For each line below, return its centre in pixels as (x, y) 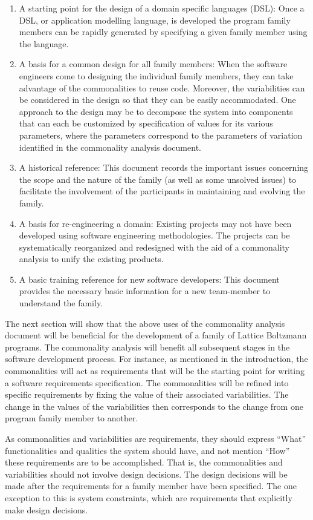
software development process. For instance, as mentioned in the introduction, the (156, 359)
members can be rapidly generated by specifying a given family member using (163, 32)
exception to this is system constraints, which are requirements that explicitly (149, 497)
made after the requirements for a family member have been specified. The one (151, 486)
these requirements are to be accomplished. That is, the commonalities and (144, 462)
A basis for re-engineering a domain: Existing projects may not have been (155, 223)
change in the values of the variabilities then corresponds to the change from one (154, 406)
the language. (44, 43)
